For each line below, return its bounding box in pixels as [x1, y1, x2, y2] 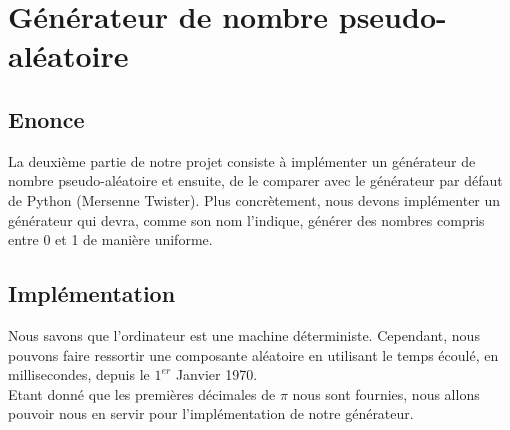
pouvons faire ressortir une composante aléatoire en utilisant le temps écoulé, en [8, 344, 499, 365]
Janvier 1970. [175, 364, 258, 385]
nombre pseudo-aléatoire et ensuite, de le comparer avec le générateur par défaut [8, 170, 503, 191]
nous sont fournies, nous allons [292, 383, 480, 404]
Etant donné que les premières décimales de [8, 383, 276, 404]
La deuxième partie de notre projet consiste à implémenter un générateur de [8, 150, 476, 171]
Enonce [8, 103, 85, 134]
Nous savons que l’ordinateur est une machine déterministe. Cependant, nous [8, 324, 480, 345]
